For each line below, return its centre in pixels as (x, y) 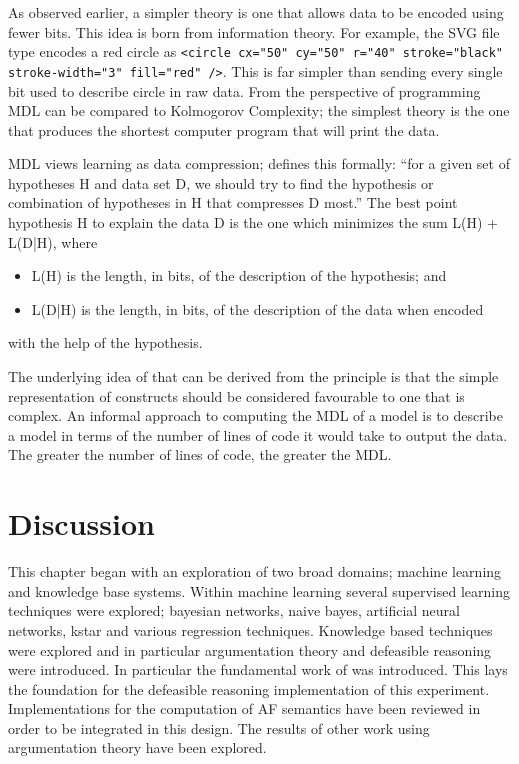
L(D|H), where (53, 241)
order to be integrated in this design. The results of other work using (219, 727)
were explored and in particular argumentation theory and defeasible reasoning (250, 649)
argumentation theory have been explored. (137, 747)
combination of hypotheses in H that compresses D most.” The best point (233, 202)
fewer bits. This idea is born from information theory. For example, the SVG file (254, 31)
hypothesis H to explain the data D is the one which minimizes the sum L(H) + (253, 222)
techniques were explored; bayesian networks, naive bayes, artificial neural (234, 610)
